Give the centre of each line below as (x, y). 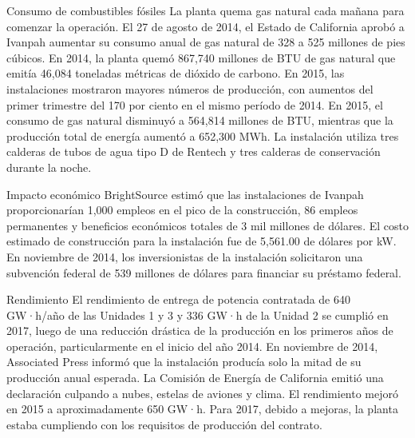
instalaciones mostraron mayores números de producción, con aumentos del (190, 88)
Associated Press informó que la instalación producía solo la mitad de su (184, 362)
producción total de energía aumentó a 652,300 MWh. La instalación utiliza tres (203, 135)
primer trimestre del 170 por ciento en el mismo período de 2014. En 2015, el (195, 104)
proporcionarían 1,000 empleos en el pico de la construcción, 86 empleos (182, 210)
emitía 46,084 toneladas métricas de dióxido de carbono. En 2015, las (176, 73)
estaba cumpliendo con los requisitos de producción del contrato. (164, 424)
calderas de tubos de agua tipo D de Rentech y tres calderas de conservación (194, 151)
